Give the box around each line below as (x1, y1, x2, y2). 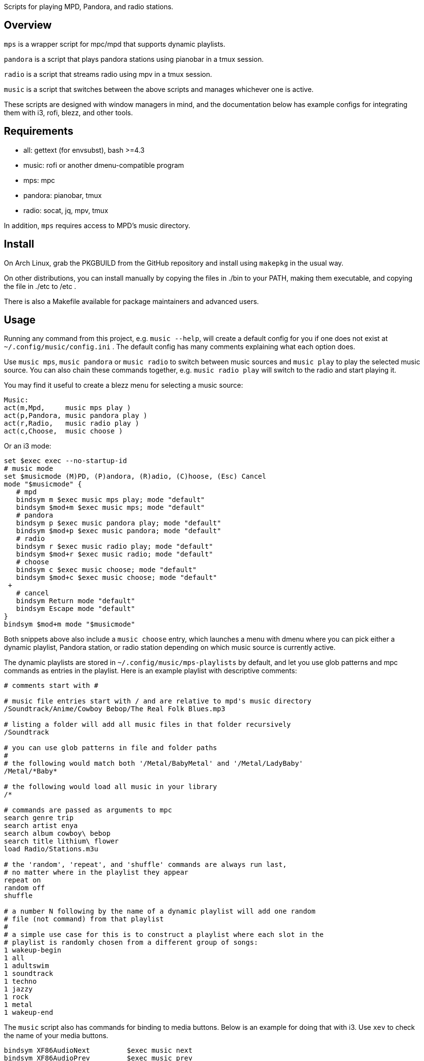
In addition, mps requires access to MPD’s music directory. (4, 221, 191, 230)
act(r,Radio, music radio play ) (4, 419, 140, 428)
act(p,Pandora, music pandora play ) (4, 412, 148, 420)
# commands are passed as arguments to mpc (4, 806, 172, 814)
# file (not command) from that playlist (4, 915, 164, 923)
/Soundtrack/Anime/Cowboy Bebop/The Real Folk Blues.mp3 (4, 705, 226, 713)
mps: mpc (23, 176, 55, 184)
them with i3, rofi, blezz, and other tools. (4, 108, 133, 117)
